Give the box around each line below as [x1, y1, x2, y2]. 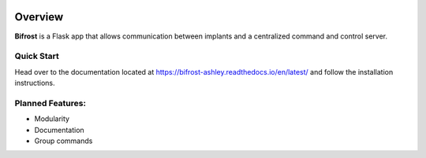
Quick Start [14, 51, 59, 62]
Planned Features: [14, 97, 87, 108]
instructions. [14, 79, 55, 88]
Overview [14, 10, 64, 24]
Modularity [34, 114, 70, 123]
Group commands [34, 136, 93, 145]
